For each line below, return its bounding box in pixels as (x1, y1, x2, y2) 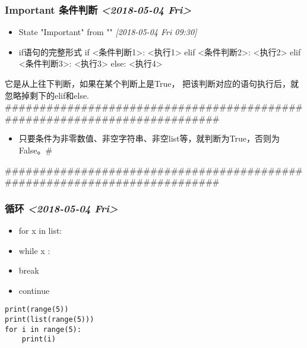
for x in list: (18, 224, 62, 236)
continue (18, 284, 50, 296)
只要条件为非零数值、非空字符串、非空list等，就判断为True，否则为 (18, 132, 280, 145)
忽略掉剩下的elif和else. (5, 89, 90, 101)
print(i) (21, 335, 56, 344)
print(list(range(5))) (5, 315, 94, 324)
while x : (18, 244, 50, 256)
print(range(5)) (5, 305, 69, 314)
